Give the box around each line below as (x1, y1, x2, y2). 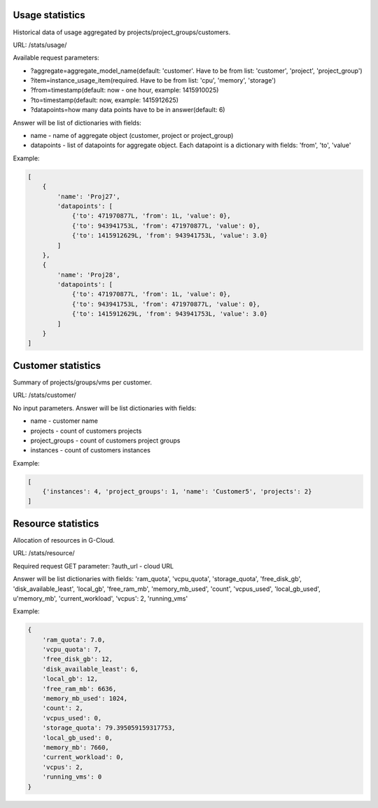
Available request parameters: (13, 53, 99, 62)
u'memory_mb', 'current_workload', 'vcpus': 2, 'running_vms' (13, 594, 188, 602)
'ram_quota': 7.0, (42, 636, 106, 643)
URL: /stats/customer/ (13, 391, 76, 399)
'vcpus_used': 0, (42, 714, 102, 722)
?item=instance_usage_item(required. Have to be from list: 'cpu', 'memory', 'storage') (30, 76, 276, 85)
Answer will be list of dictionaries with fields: (13, 118, 141, 127)
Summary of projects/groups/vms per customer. (13, 378, 152, 386)
